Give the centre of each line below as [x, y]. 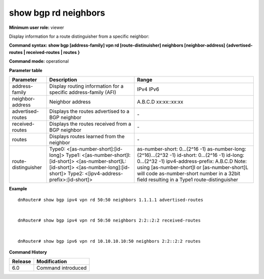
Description [63, 79]
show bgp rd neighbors [57, 13]
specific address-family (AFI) [83, 92]
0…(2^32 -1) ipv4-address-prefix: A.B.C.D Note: [192, 161]
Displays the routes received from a [90, 124]
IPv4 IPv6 [148, 89]
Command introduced [62, 268]
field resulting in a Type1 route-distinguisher [188, 179]
